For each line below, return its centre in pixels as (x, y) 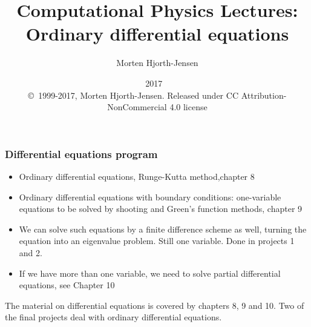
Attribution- (264, 95)
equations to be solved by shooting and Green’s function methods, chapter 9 (161, 209)
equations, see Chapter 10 (67, 285)
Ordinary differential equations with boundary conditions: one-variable (150, 197)
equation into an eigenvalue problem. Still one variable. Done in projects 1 (157, 241)
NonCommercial (137, 107)
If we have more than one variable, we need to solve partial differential (150, 273)
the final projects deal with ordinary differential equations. (113, 317)
